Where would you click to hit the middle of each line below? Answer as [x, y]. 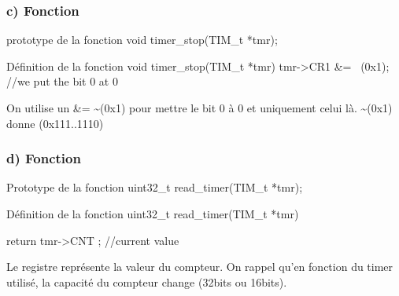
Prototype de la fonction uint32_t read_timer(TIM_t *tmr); [155, 187]
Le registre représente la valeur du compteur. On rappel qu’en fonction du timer [200, 267]
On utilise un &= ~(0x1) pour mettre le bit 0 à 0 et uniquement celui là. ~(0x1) [199, 108]
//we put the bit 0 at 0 [62, 81]
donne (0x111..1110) [55, 123]
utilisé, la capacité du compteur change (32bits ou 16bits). [147, 281]
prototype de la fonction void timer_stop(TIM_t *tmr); [142, 40]
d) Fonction [44, 158]
